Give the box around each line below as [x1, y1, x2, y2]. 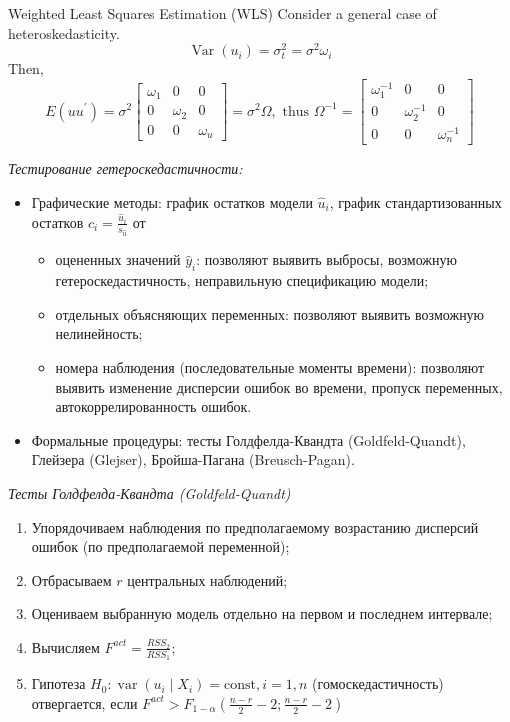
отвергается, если [31, 692, 138, 713]
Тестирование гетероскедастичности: [8, 158, 243, 179]
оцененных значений [55, 249, 181, 270]
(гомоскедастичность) [312, 673, 444, 694]
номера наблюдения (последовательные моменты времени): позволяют [55, 356, 485, 377]
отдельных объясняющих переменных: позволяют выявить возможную [55, 303, 485, 324]
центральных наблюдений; [127, 569, 288, 590]
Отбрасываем [31, 569, 112, 590]
